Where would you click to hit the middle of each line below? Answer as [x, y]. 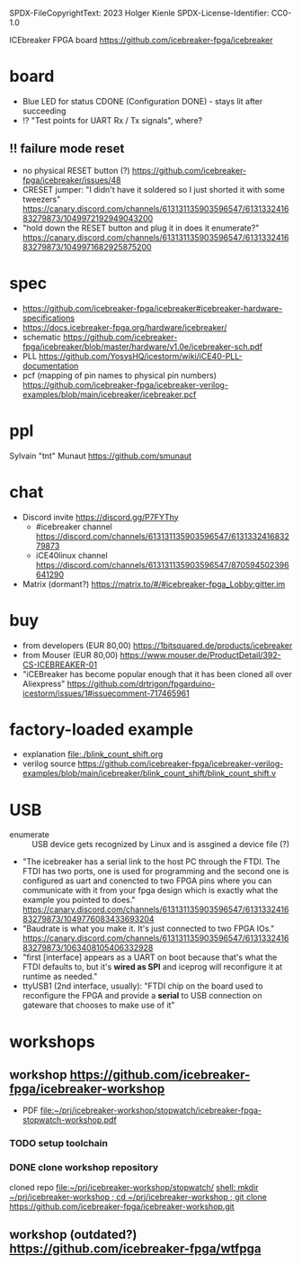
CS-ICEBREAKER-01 [59, 664]
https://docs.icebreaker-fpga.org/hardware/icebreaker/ [124, 327]
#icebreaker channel [74, 527]
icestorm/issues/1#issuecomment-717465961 [106, 693]
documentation [50, 366]
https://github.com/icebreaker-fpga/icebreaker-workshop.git [122, 1206]
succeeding [44, 111]
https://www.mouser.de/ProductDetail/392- [200, 655]
